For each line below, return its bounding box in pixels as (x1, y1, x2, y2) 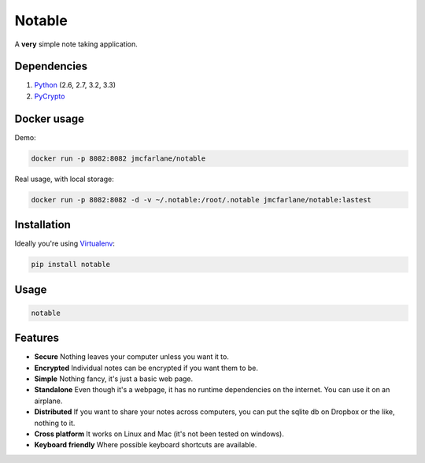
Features (14, 332, 59, 345)
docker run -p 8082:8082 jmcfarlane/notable (31, 154, 206, 163)
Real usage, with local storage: (14, 174, 114, 183)
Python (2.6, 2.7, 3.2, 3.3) (34, 80, 116, 90)
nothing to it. (34, 418, 76, 428)
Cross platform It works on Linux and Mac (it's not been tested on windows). (34, 429, 285, 439)
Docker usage (14, 112, 84, 125)
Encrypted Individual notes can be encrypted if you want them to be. (34, 363, 259, 372)
